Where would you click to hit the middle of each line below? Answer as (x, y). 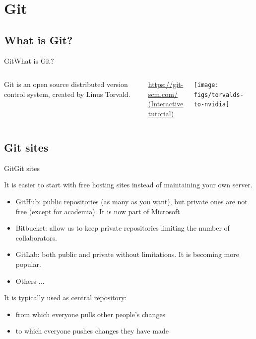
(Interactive (166, 104)
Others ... (30, 281)
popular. (28, 264)
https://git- (166, 84)
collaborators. (36, 237)
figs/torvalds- (219, 95)
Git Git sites (22, 168)
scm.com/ (163, 94)
